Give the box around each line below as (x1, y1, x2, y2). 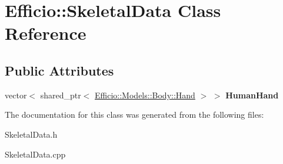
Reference (5, 21, 86, 45)
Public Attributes (5, 61, 114, 79)
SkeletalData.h (5, 128, 58, 140)
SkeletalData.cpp (5, 148, 66, 160)
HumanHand (225, 88, 279, 101)
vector (5, 88, 27, 101)
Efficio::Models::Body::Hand (95, 88, 195, 101)
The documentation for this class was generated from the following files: (5, 108, 264, 121)
